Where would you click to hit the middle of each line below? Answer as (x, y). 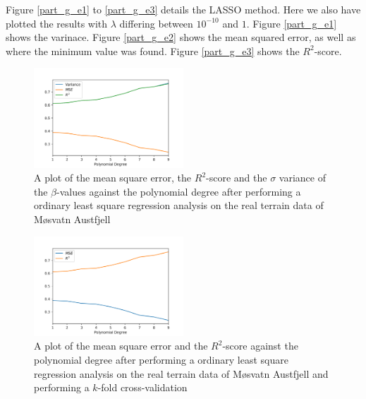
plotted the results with (57, 23)
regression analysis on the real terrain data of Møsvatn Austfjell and (181, 373)
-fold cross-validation (142, 387)
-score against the (260, 346)
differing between (156, 23)
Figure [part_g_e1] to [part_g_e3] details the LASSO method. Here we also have (183, 9)
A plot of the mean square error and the (121, 346)
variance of (302, 178)
